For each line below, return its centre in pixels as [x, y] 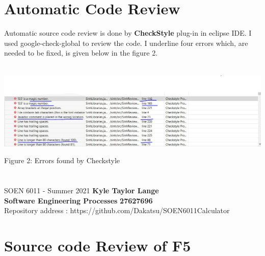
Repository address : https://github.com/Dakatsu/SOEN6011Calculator [117, 210]
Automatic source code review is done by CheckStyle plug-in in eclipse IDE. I [128, 33]
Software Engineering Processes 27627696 [78, 200]
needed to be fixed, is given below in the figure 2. [81, 53]
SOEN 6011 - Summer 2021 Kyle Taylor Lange [82, 190]
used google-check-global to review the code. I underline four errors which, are [126, 43]
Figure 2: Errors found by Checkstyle [62, 160]
